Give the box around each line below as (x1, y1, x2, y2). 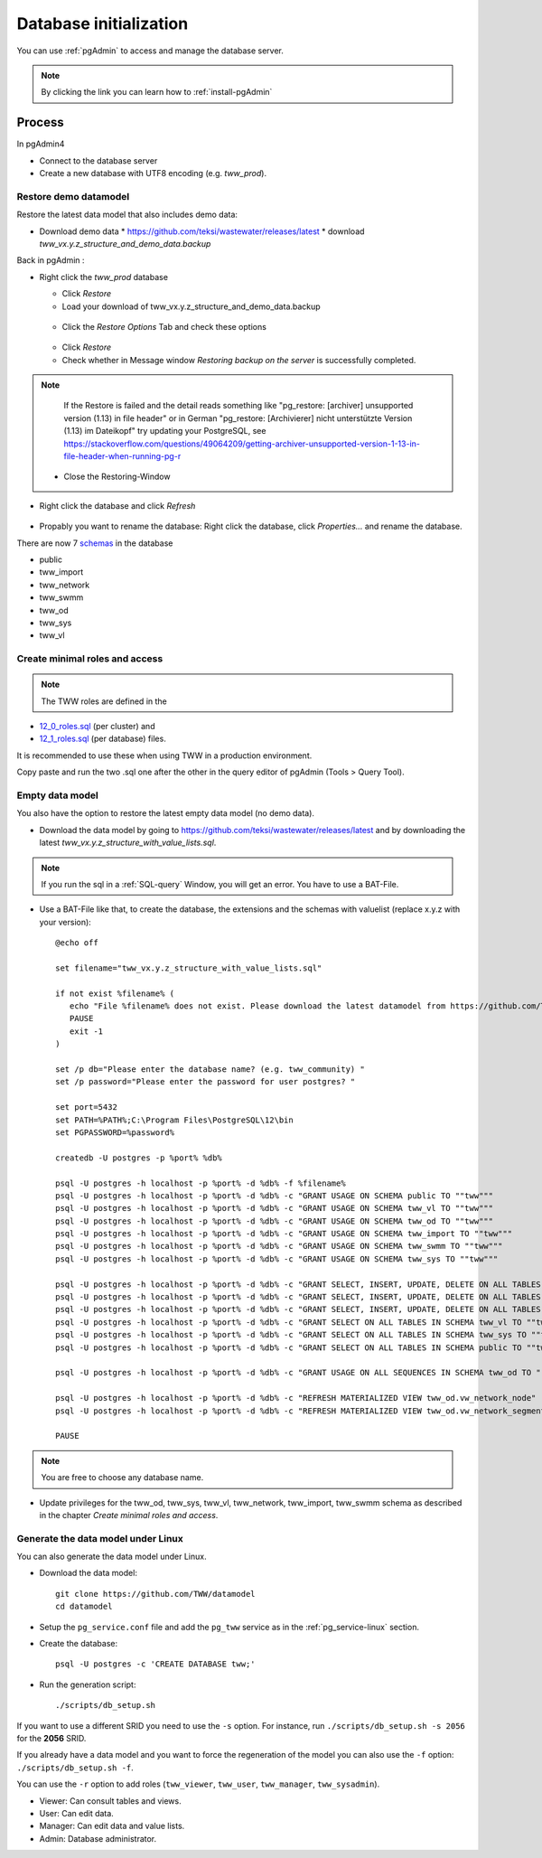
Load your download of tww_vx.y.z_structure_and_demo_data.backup (61, 301, 321, 312)
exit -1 (69, 1026, 104, 1037)
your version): (39, 916, 92, 927)
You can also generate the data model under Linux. (16, 1551, 207, 1562)
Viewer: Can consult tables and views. (39, 1795, 182, 1806)
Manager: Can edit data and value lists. (39, 1821, 185, 1832)
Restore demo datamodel (16, 190, 130, 202)
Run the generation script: (39, 1679, 136, 1690)
